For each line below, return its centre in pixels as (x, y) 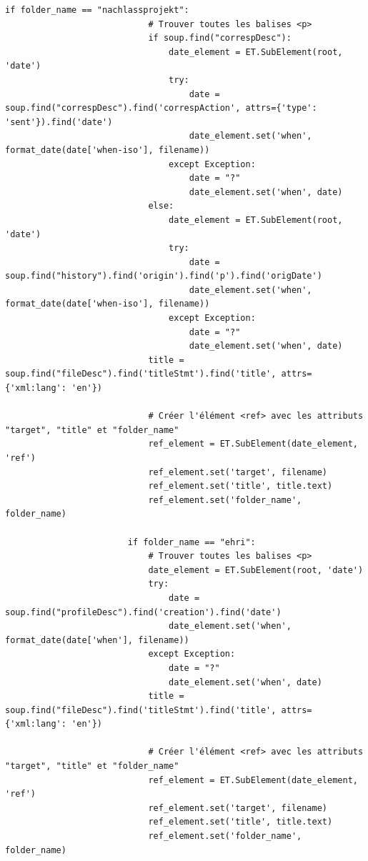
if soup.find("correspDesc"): (220, 38)
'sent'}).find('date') (59, 122)
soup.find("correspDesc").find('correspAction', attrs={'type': (161, 108)
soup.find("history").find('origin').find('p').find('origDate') (164, 276)
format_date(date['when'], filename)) (97, 640)
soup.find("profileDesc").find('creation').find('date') (143, 612)
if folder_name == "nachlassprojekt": (97, 10)
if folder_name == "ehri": (192, 542)
